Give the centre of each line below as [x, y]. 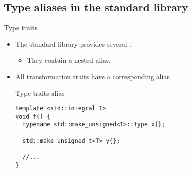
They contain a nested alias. [69, 60]
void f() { [33, 116]
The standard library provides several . [73, 43]
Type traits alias [40, 93]
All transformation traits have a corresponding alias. [93, 76]
